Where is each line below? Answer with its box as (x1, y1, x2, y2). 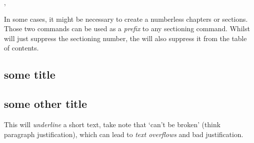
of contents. (4, 43, 39, 53)
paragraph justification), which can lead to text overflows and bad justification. (4, 129, 244, 139)
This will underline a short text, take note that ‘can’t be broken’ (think (4, 119, 221, 129)
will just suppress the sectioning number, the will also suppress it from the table (4, 33, 247, 43)
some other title (4, 96, 87, 111)
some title (4, 67, 56, 82)
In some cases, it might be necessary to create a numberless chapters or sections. (4, 13, 248, 24)
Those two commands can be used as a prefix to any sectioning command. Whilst (4, 23, 250, 34)
